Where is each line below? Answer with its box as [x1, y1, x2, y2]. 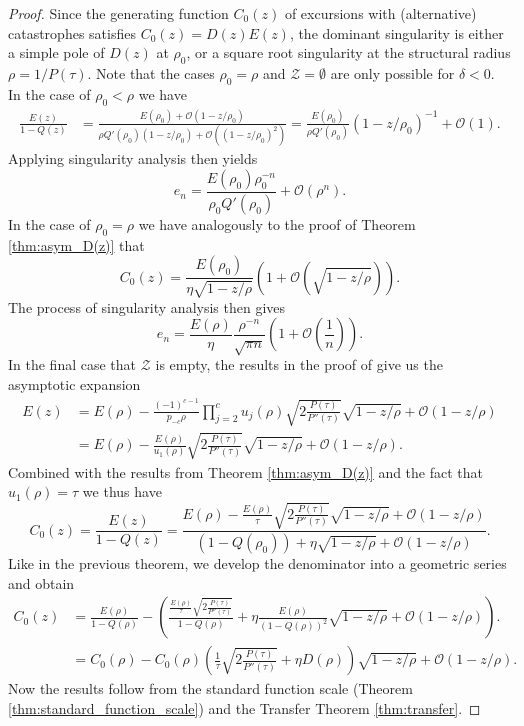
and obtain [8, 572, 75, 593]
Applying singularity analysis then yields [8, 148, 258, 169]
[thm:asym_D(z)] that [8, 234, 145, 255]
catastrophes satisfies [8, 22, 136, 43]
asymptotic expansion [8, 374, 141, 395]
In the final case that [8, 354, 137, 375]
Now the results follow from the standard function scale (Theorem [8, 678, 413, 699]
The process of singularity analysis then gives [8, 296, 286, 317]
